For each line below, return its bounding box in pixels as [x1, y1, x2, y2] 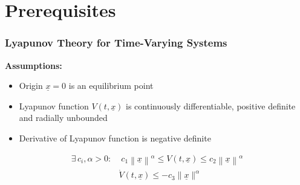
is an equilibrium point [68, 79, 154, 92]
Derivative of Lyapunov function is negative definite [19, 131, 211, 144]
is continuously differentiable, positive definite [126, 99, 296, 112]
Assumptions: [5, 59, 62, 71]
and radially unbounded [19, 111, 108, 124]
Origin [19, 79, 43, 92]
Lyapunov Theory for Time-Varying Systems [5, 35, 227, 50]
